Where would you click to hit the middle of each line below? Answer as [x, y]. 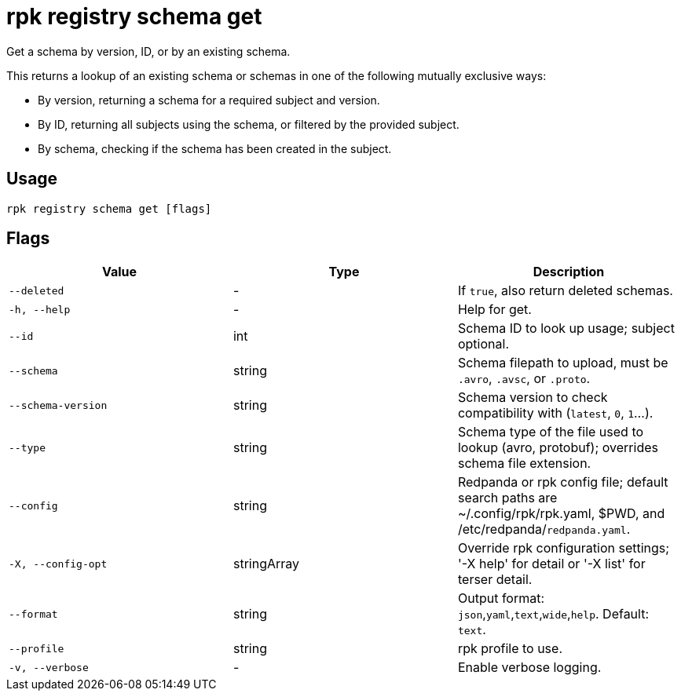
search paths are [507, 498]
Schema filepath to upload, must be [563, 363]
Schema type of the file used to [551, 432]
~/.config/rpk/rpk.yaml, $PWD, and [561, 514]
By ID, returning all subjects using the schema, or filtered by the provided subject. [249, 124]
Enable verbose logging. [529, 668]
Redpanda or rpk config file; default [563, 482]
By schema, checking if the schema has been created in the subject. [215, 148]
